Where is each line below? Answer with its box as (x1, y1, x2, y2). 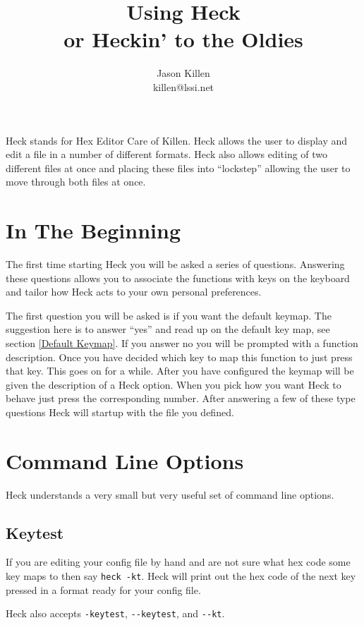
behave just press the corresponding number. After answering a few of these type (6, 391, 356, 406)
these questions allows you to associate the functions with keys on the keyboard (6, 270, 350, 285)
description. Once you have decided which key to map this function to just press (6, 349, 353, 364)
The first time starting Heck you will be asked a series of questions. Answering (6, 257, 345, 271)
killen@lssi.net (152, 79, 214, 94)
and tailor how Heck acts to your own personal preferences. (6, 284, 262, 299)
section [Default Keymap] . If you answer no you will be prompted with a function (6, 335, 358, 350)
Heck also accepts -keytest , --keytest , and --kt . (6, 606, 225, 621)
